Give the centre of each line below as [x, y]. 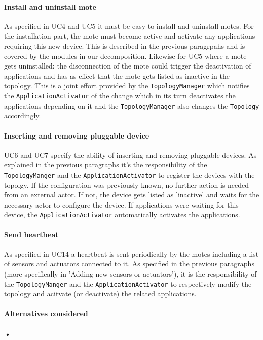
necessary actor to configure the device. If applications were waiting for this [121, 204]
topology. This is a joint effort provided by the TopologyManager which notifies [127, 86]
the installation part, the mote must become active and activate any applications [130, 36]
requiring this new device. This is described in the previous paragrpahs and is [125, 45]
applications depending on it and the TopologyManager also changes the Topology [132, 105]
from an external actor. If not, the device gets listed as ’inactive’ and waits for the [132, 195]
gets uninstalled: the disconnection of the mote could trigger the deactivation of [128, 66]
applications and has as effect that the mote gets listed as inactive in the [117, 75]
